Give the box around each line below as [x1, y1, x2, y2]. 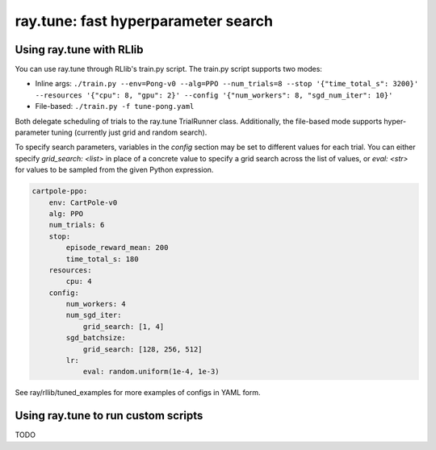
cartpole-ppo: [31, 186, 88, 196]
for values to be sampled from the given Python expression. [15, 165, 214, 175]
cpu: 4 [65, 277, 92, 286]
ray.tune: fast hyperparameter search [15, 12, 274, 30]
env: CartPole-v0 [48, 198, 118, 207]
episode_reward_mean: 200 [65, 243, 169, 252]
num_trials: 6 [48, 220, 105, 230]
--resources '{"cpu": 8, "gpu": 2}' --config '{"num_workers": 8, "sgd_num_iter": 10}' [35, 90, 393, 100]
